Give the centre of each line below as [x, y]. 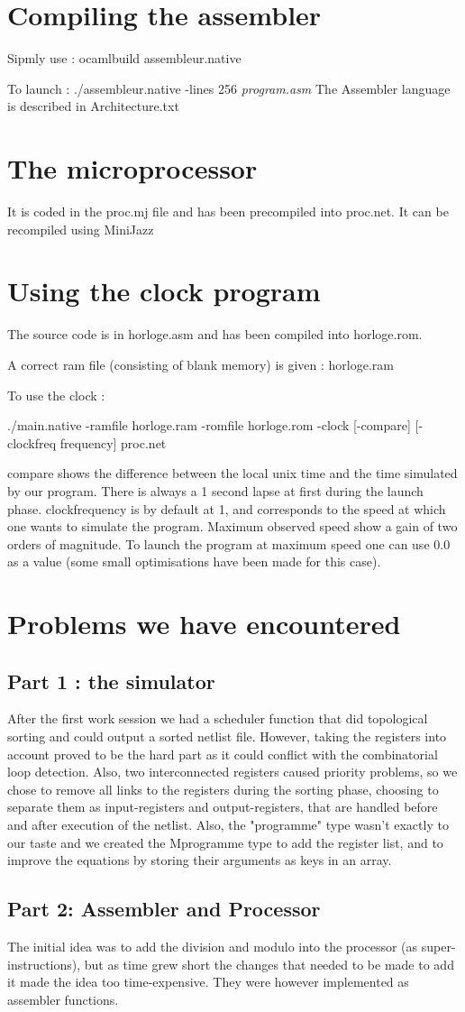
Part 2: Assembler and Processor [164, 909]
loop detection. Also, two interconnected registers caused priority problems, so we [232, 772]
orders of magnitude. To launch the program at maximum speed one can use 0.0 [229, 543]
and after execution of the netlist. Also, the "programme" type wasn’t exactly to [228, 825]
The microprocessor [132, 168]
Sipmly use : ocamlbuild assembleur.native [124, 58]
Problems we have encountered [204, 624]
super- [438, 946]
